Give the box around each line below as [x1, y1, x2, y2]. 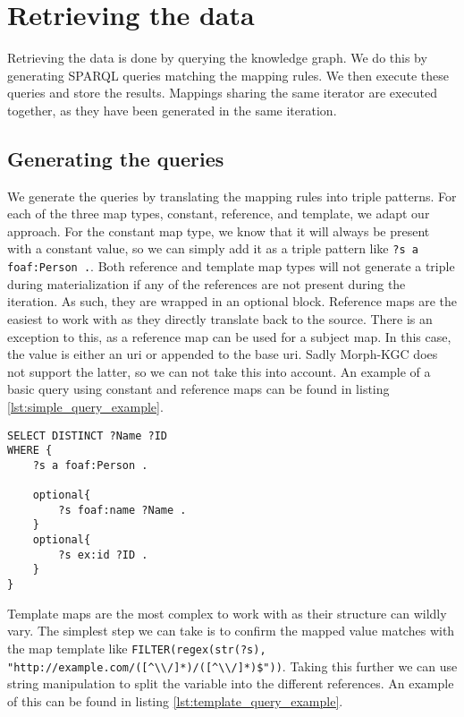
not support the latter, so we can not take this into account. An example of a [7, 362, 431, 380]
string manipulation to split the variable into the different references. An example [7, 674, 454, 693]
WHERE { [7, 444, 53, 457]
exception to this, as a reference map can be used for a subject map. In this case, [7, 327, 451, 346]
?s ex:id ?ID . [58, 548, 148, 561]
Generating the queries [7, 144, 224, 172]
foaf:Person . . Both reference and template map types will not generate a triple [7, 257, 455, 276]
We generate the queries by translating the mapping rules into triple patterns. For [7, 186, 457, 205]
